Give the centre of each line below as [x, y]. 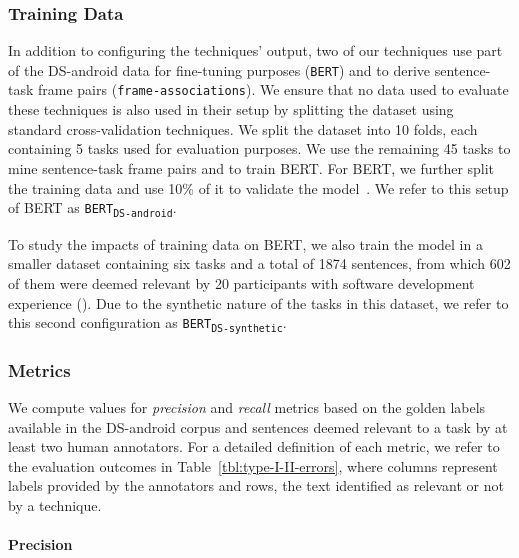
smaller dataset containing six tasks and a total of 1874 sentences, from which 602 [259, 263]
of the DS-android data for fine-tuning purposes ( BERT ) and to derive [219, 69]
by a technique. [55, 505]
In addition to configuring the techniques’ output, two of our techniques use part [255, 50]
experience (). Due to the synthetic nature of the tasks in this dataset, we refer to [258, 302]
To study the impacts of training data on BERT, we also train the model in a [245, 243]
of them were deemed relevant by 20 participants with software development [241, 282]
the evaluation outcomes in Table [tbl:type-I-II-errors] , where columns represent [253, 465]
